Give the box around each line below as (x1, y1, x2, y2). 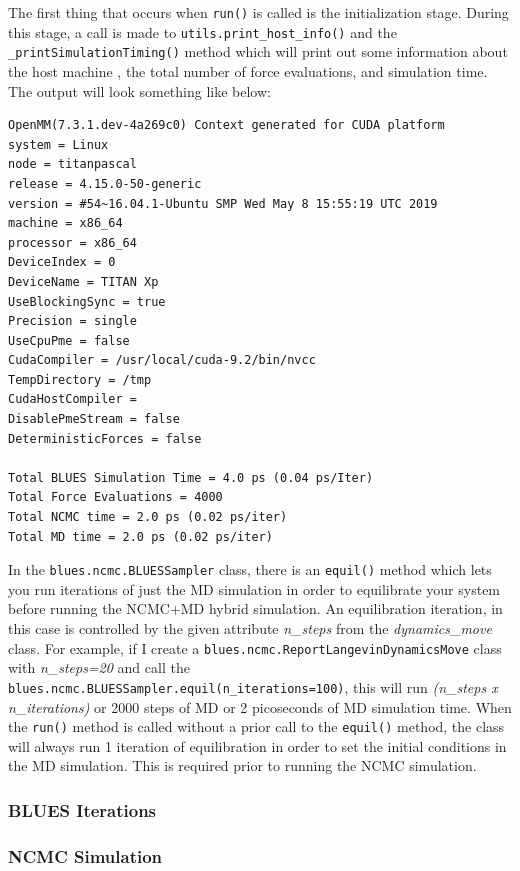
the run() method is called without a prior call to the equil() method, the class (8, 716, 505, 737)
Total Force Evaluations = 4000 (8, 490, 223, 505)
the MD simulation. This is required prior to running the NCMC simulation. (8, 755, 477, 776)
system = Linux (8, 137, 109, 152)
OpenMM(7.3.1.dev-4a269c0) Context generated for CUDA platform (8, 118, 445, 133)
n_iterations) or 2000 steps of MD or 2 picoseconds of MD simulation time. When (8, 696, 512, 717)
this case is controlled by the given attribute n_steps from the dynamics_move (8, 618, 492, 639)
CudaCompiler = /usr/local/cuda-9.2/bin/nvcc (8, 353, 316, 368)
